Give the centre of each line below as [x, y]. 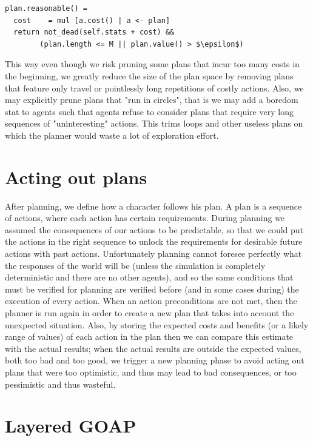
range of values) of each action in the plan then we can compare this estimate [149, 337]
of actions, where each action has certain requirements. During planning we [145, 218]
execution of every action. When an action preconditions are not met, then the [151, 301]
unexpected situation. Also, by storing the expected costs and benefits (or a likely [157, 324]
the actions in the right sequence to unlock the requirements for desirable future [154, 241]
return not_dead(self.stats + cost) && [94, 32]
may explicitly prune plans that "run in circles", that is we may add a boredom [152, 100]
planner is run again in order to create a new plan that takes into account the [150, 313]
